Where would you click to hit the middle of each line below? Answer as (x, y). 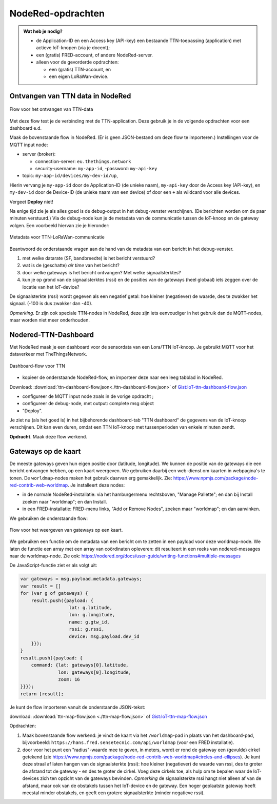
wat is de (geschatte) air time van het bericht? (71, 265)
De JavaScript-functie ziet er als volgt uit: (53, 565)
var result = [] (41, 586)
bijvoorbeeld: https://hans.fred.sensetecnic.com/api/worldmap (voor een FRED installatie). (128, 742)
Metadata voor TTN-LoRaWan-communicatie (57, 237)
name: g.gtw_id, (89, 622)
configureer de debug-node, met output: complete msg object (88, 404)
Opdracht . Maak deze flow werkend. (48, 436)
